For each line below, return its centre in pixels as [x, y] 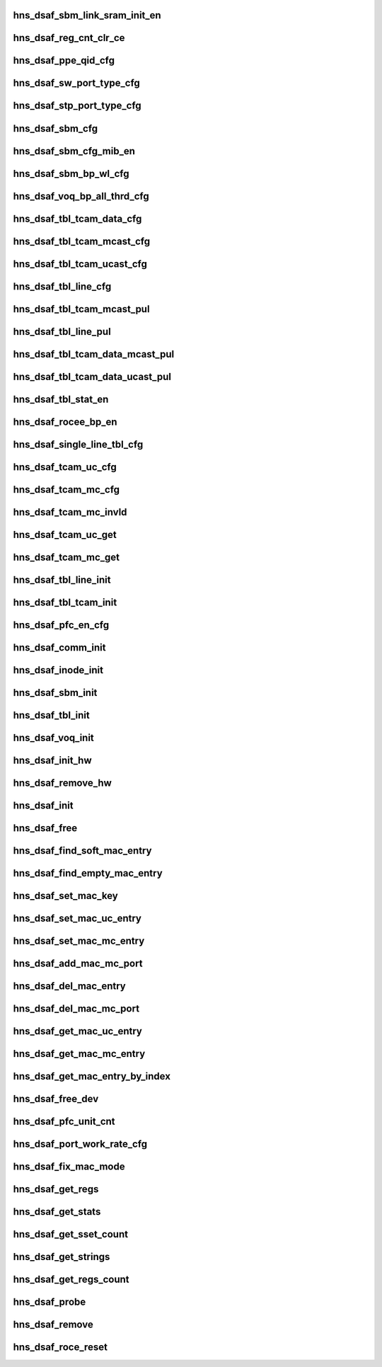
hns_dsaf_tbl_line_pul [62, 332]
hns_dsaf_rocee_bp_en [65, 422]
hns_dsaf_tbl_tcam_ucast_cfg [80, 264]
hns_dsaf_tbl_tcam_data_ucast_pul [92, 376]
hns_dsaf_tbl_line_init [62, 579]
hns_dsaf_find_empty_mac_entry [88, 873]
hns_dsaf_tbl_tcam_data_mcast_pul [94, 354]
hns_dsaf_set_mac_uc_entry [77, 919]
